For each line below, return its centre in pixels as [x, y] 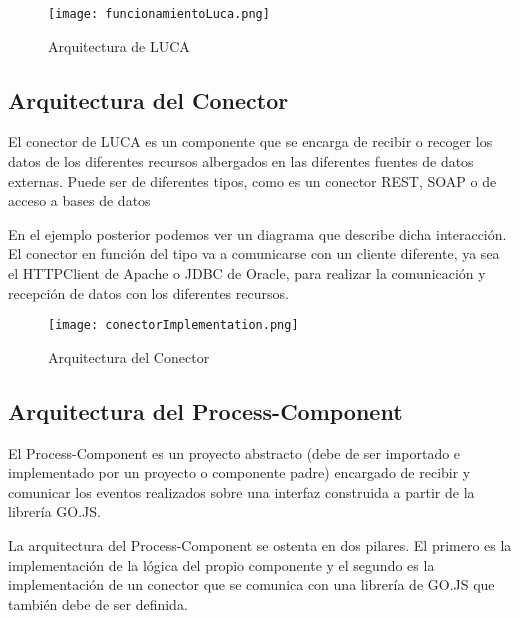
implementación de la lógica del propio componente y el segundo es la [221, 564]
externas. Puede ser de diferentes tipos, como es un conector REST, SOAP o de [252, 180]
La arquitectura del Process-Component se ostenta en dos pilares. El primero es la [260, 545]
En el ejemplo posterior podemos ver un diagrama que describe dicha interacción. [257, 233]
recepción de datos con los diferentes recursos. [148, 292]
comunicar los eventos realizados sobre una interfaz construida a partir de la [241, 491]
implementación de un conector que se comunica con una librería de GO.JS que [251, 584]
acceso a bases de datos [79, 200]
